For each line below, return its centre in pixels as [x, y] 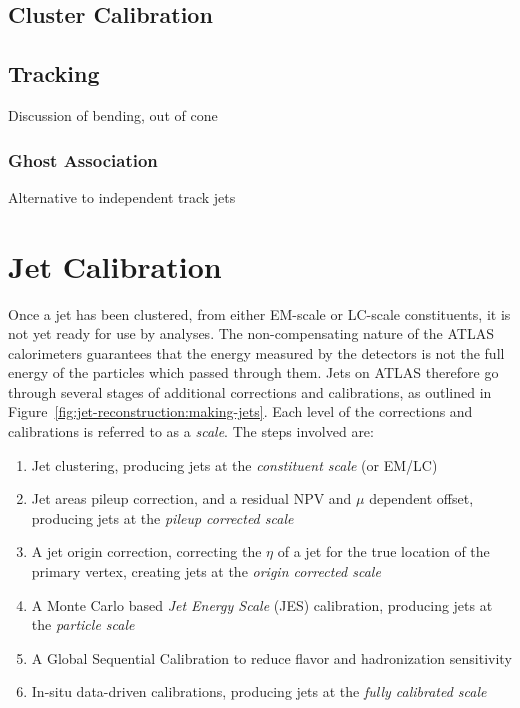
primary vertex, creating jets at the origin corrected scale [206, 571]
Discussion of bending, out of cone [113, 114]
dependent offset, [421, 498]
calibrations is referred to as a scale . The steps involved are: [191, 431]
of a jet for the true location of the [383, 551]
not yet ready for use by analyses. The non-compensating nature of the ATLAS [251, 333]
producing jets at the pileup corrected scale [162, 517]
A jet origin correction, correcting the [146, 551]
